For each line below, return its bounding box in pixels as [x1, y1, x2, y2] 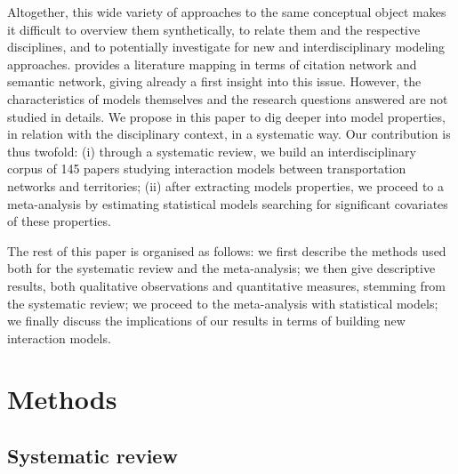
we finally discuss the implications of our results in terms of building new [7, 311, 406, 330]
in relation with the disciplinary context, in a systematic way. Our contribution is [7, 125, 451, 143]
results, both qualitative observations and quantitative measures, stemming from [7, 276, 446, 294]
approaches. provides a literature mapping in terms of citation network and [7, 54, 417, 73]
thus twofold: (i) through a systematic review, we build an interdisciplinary [7, 141, 416, 160]
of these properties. [7, 212, 111, 230]
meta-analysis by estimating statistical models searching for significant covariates [7, 194, 448, 213]
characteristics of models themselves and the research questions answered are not [7, 89, 448, 108]
